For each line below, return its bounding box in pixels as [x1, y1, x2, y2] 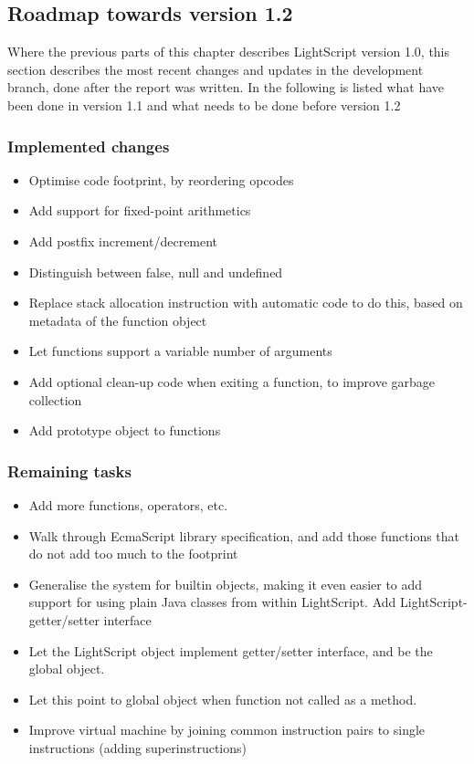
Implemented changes [7, 134, 170, 157]
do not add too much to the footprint [28, 544, 238, 563]
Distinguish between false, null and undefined [28, 262, 283, 281]
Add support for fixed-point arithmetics [28, 201, 251, 220]
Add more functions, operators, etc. [28, 495, 228, 514]
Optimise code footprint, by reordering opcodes [28, 170, 294, 189]
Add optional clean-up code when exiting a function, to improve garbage [28, 372, 436, 391]
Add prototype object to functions [28, 421, 221, 440]
